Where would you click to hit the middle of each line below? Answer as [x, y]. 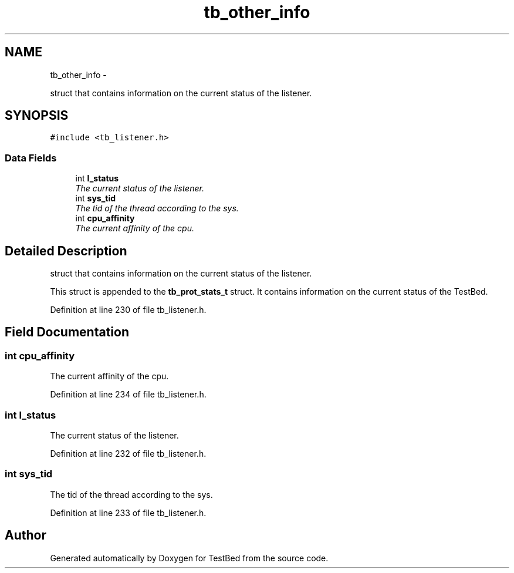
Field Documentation [67, 332]
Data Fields [31, 158]
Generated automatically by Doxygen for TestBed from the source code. [189, 558]
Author [26, 535]
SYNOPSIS [37, 116]
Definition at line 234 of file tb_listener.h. [128, 395]
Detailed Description [66, 251]
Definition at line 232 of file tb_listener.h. [128, 454]
